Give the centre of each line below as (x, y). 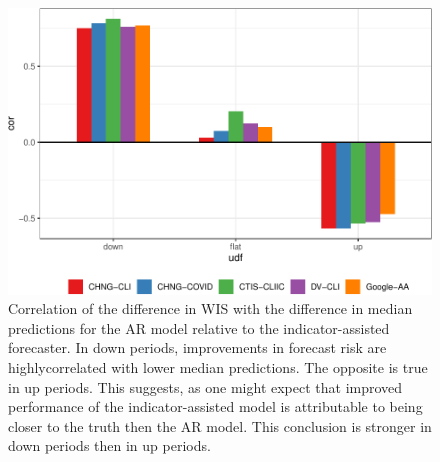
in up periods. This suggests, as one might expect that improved (205, 386)
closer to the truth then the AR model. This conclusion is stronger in (220, 425)
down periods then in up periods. (109, 445)
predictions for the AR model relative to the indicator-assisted (199, 327)
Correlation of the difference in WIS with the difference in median (210, 308)
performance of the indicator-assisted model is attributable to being (215, 406)
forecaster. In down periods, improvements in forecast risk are (197, 347)
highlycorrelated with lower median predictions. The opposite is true (218, 366)
